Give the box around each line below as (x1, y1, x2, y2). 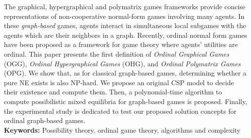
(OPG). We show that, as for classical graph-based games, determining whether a (4, 68, 247, 78)
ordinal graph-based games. (4, 115, 85, 125)
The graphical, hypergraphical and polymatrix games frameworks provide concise (4, 1, 246, 11)
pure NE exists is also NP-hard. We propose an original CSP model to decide (4, 77, 234, 87)
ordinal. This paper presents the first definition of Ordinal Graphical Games (4, 48, 230, 59)
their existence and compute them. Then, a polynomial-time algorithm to (4, 87, 222, 97)
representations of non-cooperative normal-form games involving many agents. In (4, 11, 245, 21)
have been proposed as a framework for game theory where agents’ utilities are (4, 39, 238, 49)
